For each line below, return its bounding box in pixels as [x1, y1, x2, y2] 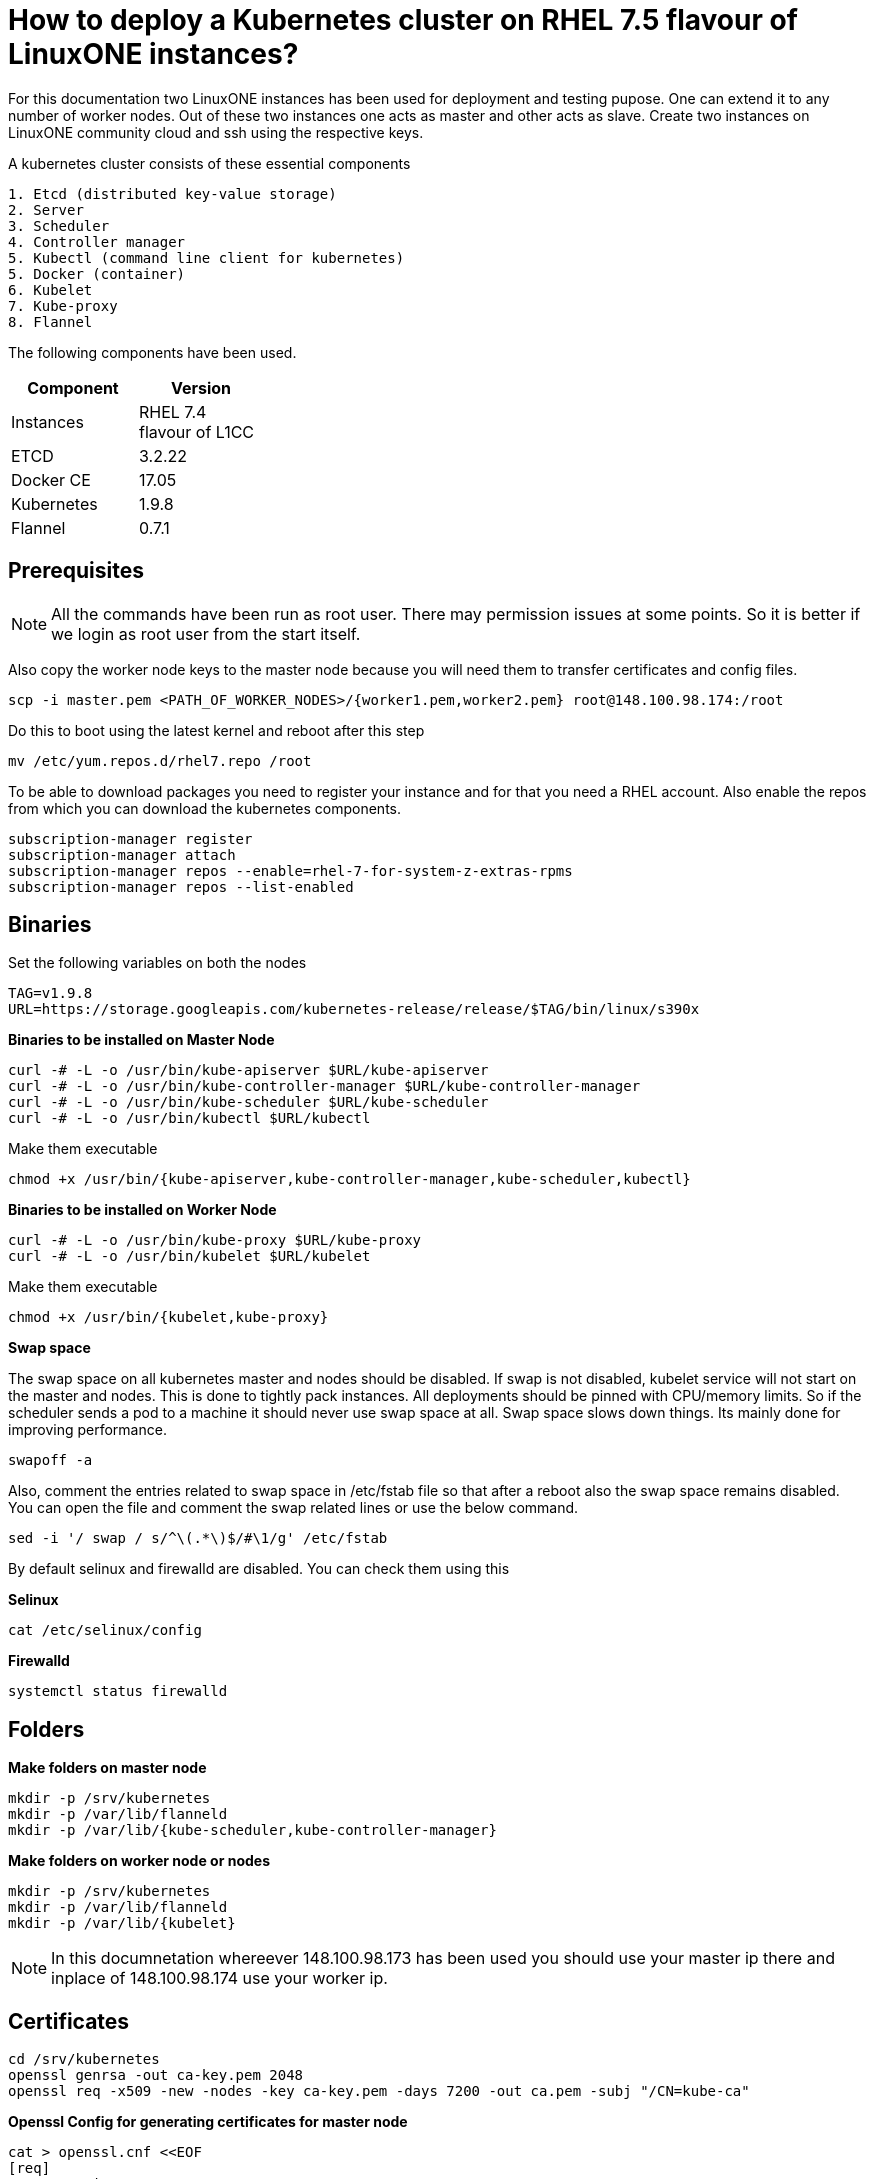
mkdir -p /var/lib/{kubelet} [8, 1915, 236, 1932]
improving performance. [8, 1421, 167, 1439]
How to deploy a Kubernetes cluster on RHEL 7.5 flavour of [8, 3, 798, 37]
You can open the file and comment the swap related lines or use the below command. [8, 1499, 579, 1517]
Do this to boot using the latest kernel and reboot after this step [8, 721, 425, 739]
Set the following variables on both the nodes [8, 954, 307, 972]
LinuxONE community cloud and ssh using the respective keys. [8, 123, 424, 141]
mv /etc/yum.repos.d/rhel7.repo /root [8, 752, 312, 769]
